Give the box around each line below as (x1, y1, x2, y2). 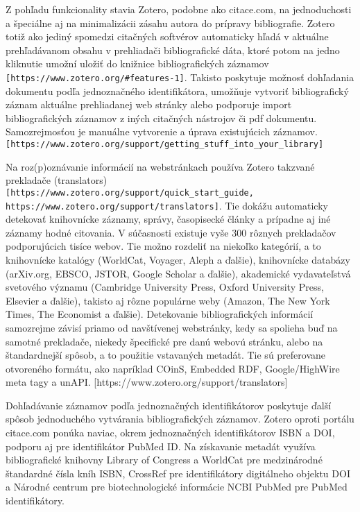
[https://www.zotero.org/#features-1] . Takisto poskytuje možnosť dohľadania (6, 69, 354, 84)
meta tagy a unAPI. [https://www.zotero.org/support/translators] (6, 375, 288, 389)
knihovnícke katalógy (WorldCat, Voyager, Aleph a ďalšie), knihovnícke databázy (6, 252, 350, 266)
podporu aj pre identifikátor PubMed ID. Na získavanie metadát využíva (6, 438, 316, 453)
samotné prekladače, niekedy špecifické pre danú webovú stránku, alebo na (6, 334, 323, 348)
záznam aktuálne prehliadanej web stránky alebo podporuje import (6, 97, 292, 112)
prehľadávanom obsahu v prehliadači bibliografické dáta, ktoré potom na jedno (6, 42, 340, 57)
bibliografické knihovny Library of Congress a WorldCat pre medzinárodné (6, 452, 323, 467)
